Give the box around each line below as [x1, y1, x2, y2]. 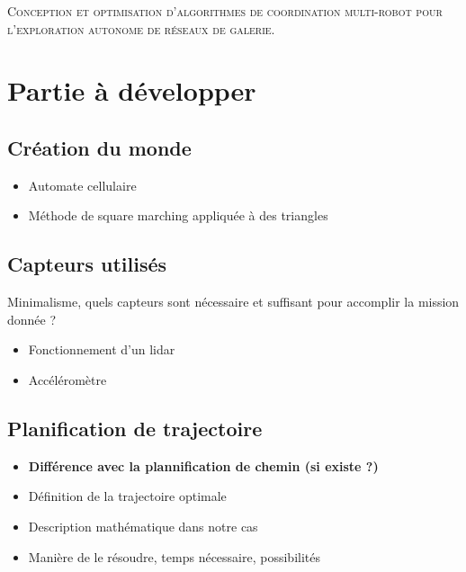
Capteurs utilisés [7, 250, 167, 278]
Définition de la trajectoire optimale [28, 487, 227, 505]
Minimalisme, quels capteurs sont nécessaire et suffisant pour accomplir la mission [7, 292, 460, 311]
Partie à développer [7, 72, 256, 109]
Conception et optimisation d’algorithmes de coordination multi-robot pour [7, 2, 443, 20]
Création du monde [7, 133, 192, 161]
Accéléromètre [28, 370, 107, 389]
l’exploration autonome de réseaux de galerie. [7, 19, 275, 38]
